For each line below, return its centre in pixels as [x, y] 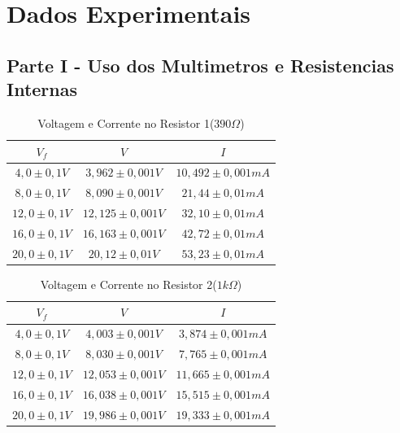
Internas [42, 89]
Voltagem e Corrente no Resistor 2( [128, 284]
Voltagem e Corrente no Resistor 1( [126, 122]
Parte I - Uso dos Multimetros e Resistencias [200, 65]
